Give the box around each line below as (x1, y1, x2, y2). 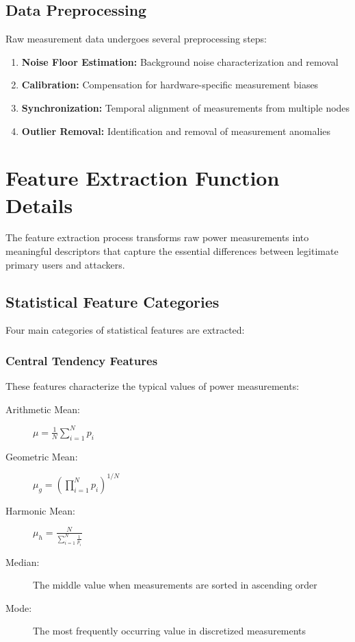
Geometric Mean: (5, 449, 78, 463)
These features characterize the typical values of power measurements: (5, 379, 300, 393)
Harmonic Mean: (5, 503, 75, 517)
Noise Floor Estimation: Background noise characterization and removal (21, 54, 339, 69)
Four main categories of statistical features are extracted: (5, 323, 245, 337)
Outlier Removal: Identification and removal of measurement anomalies (21, 123, 331, 138)
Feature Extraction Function (5, 164, 280, 192)
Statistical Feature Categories (5, 291, 220, 312)
